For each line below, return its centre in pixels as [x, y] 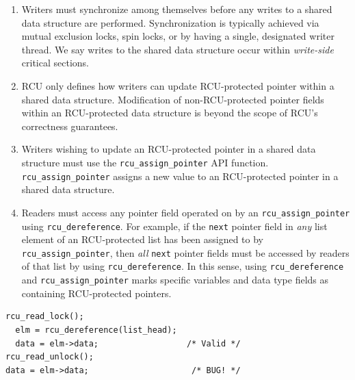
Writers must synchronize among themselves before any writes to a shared [177, 9]
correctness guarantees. [70, 126]
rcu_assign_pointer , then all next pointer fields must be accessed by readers [185, 252]
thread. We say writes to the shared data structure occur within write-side [177, 49]
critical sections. [55, 63]
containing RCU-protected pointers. [96, 293]
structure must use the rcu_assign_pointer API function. [145, 162]
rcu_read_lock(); [45, 317]
